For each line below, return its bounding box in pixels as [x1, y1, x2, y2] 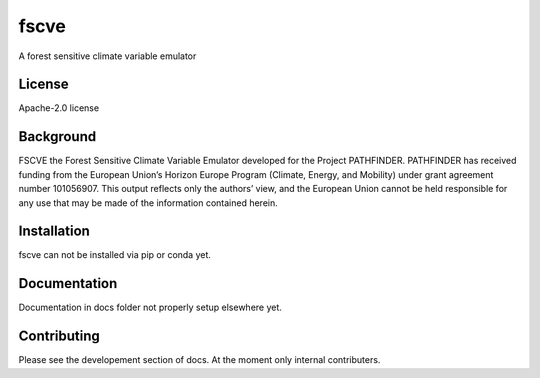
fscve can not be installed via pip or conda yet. [18, 249, 212, 261]
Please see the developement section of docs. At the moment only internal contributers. [18, 354, 381, 366]
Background [18, 128, 97, 145]
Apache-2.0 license [18, 102, 100, 114]
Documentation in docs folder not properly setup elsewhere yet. [18, 301, 282, 314]
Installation [18, 223, 90, 240]
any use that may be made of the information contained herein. [18, 196, 279, 209]
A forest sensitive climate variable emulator [18, 50, 197, 62]
